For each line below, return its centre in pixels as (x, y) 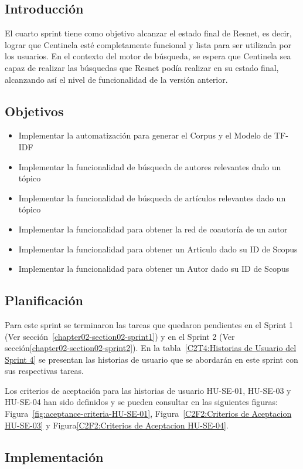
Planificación (44, 300)
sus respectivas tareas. (44, 371)
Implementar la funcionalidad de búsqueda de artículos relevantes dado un (152, 198)
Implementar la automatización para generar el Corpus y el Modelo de (145, 135)
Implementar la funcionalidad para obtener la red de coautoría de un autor (153, 229)
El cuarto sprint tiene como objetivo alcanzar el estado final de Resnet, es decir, (148, 33)
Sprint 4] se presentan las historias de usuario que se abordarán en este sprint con (151, 359)
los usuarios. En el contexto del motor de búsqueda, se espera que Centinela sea (148, 56)
